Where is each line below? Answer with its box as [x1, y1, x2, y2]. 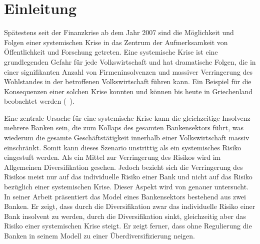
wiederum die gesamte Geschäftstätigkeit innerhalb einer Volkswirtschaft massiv [4, 132, 249, 143]
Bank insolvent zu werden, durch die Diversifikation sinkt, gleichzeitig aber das [4, 210, 246, 221]
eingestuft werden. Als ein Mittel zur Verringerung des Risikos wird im [4, 152, 221, 162]
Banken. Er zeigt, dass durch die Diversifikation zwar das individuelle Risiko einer [4, 201, 255, 211]
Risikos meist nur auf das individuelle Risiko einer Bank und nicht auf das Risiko [4, 171, 252, 182]
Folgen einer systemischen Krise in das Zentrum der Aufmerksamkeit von [4, 37, 228, 47]
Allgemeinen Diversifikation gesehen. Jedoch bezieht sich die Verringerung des [4, 161, 243, 172]
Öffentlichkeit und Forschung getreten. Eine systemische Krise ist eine [4, 47, 218, 57]
